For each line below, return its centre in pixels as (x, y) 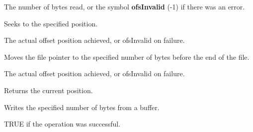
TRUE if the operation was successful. (62, 124)
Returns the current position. (48, 90)
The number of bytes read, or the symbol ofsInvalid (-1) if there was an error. (125, 6)
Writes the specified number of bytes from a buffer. (82, 107)
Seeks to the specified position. (51, 23)
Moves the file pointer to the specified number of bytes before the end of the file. (127, 57)
